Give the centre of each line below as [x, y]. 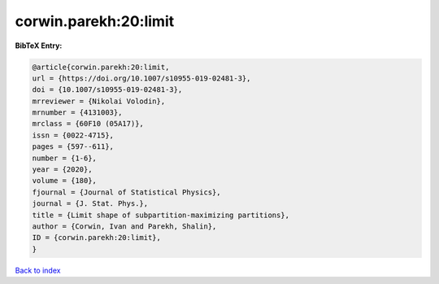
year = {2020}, [62, 170]
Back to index [38, 270]
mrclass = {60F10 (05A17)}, [88, 124]
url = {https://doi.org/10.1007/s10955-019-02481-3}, [141, 78]
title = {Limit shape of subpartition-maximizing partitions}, [161, 215]
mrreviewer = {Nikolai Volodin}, [99, 101]
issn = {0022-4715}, [73, 135]
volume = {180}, [65, 181]
